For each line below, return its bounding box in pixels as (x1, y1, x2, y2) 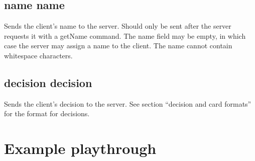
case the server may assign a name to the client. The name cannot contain (4, 40, 232, 51)
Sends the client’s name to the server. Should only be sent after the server (4, 21, 231, 31)
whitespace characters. (4, 50, 73, 60)
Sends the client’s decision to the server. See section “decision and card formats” (4, 98, 251, 109)
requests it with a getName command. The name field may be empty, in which (4, 30, 246, 41)
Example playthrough (4, 138, 157, 158)
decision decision (4, 74, 92, 90)
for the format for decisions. (4, 108, 90, 119)
